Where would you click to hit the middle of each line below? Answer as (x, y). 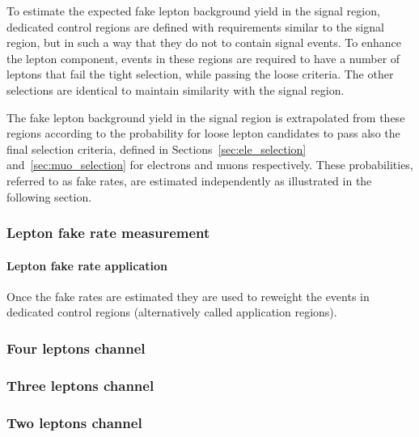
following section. (49, 196)
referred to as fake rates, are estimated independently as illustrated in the (189, 180)
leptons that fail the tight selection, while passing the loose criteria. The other (200, 74)
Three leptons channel (80, 385)
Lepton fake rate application (87, 265)
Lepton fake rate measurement (108, 233)
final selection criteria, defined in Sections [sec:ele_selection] (157, 148)
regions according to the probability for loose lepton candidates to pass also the (203, 133)
